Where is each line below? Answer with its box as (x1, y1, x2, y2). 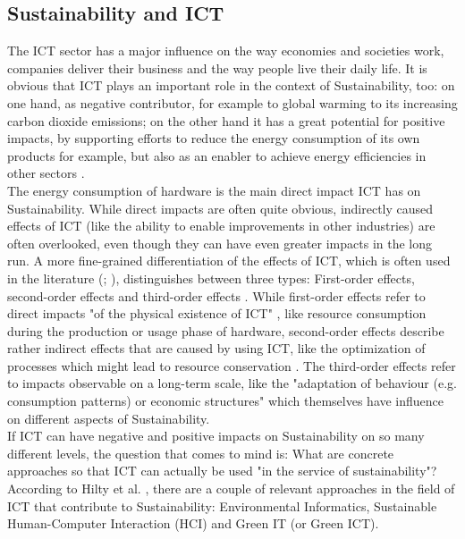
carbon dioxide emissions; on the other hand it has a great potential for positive (7, 111, 445, 130)
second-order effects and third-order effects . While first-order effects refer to (7, 286, 426, 305)
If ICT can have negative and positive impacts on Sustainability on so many (7, 426, 425, 445)
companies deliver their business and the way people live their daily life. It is (7, 58, 427, 77)
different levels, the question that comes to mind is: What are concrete (7, 443, 394, 462)
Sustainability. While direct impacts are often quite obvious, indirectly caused (7, 198, 434, 217)
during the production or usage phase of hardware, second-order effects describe (7, 321, 444, 340)
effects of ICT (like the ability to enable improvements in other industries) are (7, 216, 435, 235)
